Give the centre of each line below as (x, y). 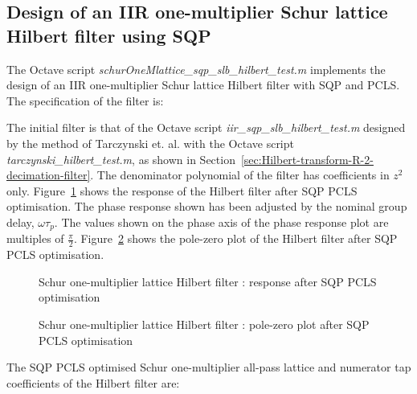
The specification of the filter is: (85, 100)
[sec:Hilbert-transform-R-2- (307, 159)
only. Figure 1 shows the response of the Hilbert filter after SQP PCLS (182, 190)
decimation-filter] (49, 175)
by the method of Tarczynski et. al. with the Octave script (150, 143)
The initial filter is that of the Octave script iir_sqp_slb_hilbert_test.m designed (206, 127)
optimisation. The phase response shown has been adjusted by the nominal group (207, 206)
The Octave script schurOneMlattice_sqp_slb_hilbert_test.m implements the (196, 69)
